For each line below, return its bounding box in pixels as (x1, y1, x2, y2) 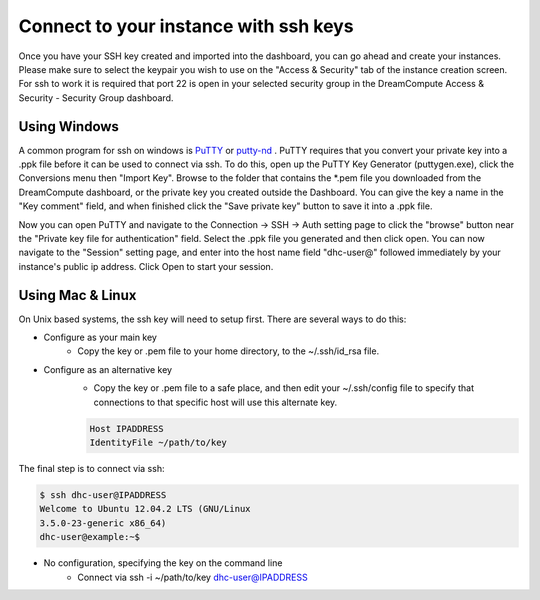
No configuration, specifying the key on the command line (43, 557, 283, 569)
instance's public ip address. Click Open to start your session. (18, 260, 274, 272)
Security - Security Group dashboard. (18, 91, 174, 104)
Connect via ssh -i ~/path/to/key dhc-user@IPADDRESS (77, 571, 309, 583)
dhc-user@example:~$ (39, 531, 140, 543)
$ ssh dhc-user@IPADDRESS (39, 489, 167, 500)
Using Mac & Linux (18, 286, 137, 304)
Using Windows (18, 118, 120, 135)
